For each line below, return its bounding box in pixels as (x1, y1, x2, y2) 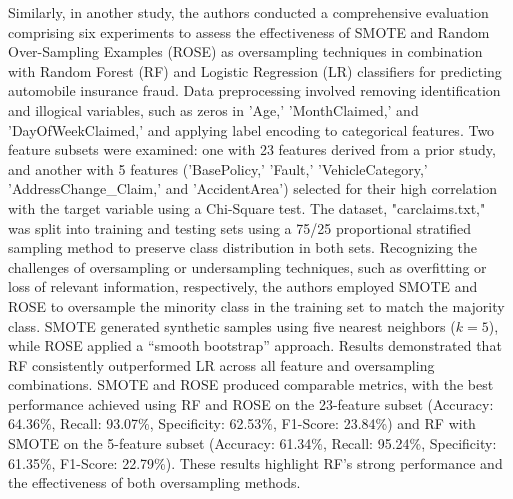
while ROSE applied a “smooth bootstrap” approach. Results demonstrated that (8, 335, 502, 356)
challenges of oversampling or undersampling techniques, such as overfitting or (8, 256, 487, 277)
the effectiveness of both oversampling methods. (8, 472, 301, 493)
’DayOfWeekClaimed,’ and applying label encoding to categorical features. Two (8, 119, 495, 140)
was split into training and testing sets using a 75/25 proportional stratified (8, 217, 472, 238)
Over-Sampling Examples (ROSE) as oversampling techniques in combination (8, 41, 483, 62)
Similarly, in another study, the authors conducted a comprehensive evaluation (8, 2, 489, 22)
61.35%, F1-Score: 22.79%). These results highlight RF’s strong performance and (8, 452, 503, 473)
